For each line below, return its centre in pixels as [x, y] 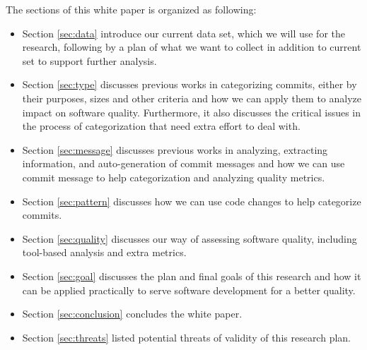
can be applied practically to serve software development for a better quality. [189, 290]
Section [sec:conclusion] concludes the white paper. [132, 314]
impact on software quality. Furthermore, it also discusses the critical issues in [192, 112]
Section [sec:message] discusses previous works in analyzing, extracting [175, 149]
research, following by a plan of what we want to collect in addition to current [192, 47]
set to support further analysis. [89, 60]
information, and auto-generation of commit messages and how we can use [183, 163]
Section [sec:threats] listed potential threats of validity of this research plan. [186, 337]
